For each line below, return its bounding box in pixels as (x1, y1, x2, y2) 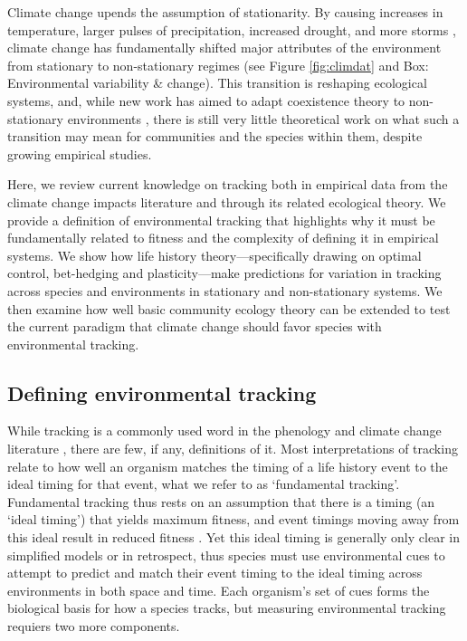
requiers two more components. (7, 617, 180, 636)
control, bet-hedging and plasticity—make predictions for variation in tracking (7, 263, 442, 282)
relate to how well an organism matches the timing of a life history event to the (7, 456, 448, 475)
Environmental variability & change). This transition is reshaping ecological (7, 73, 427, 92)
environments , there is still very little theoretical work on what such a (67, 109, 460, 128)
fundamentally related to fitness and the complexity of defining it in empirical (7, 228, 439, 247)
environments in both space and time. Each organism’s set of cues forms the (7, 580, 430, 599)
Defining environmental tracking (7, 378, 317, 407)
